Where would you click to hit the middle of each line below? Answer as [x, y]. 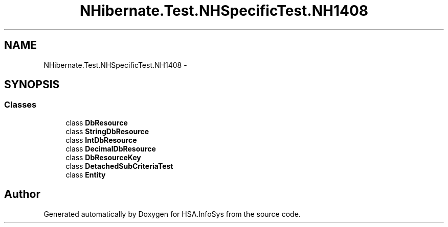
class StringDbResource [107, 131]
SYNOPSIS [32, 85]
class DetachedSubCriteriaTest [119, 166]
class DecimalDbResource [111, 148]
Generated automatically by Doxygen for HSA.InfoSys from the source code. [172, 214]
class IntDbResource [101, 140]
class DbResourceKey [103, 157]
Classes [20, 105]
